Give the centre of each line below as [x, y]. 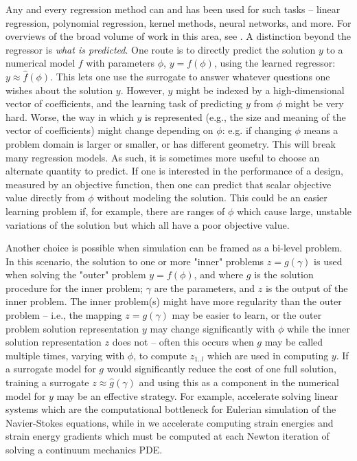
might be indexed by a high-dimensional [260, 90]
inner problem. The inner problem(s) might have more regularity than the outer [174, 301]
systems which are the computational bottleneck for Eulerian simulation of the [171, 409]
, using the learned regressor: [275, 63]
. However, [142, 90]
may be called [294, 342]
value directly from [45, 198]
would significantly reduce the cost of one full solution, [222, 369]
